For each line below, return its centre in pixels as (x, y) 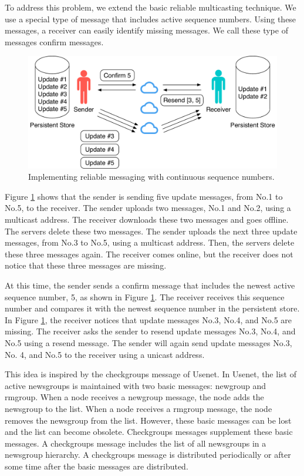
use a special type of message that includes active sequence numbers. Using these (151, 19)
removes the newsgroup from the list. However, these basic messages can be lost (148, 420)
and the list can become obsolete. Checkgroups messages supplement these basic (149, 432)
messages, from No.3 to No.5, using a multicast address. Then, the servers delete (150, 242)
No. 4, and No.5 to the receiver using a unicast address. (105, 354)
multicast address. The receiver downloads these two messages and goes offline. (147, 219)
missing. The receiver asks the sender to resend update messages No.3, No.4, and (150, 331)
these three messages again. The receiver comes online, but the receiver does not (149, 254)
